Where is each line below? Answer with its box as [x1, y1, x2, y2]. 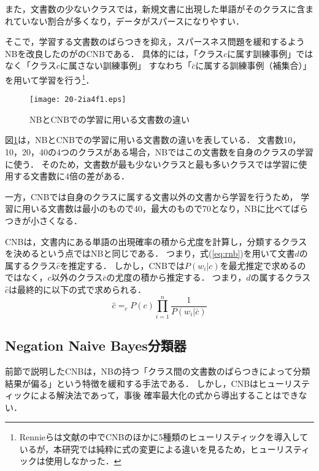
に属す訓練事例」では [227, 47, 313, 60]
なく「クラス [5, 59, 56, 72]
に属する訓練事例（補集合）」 [195, 59, 312, 72]
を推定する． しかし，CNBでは [60, 259, 185, 271]
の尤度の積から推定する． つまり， [106, 271, 247, 284]
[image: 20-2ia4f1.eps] [29, 95, 126, 104]
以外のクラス [51, 271, 103, 284]
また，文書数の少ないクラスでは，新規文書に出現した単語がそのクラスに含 [5, 2, 306, 15]
